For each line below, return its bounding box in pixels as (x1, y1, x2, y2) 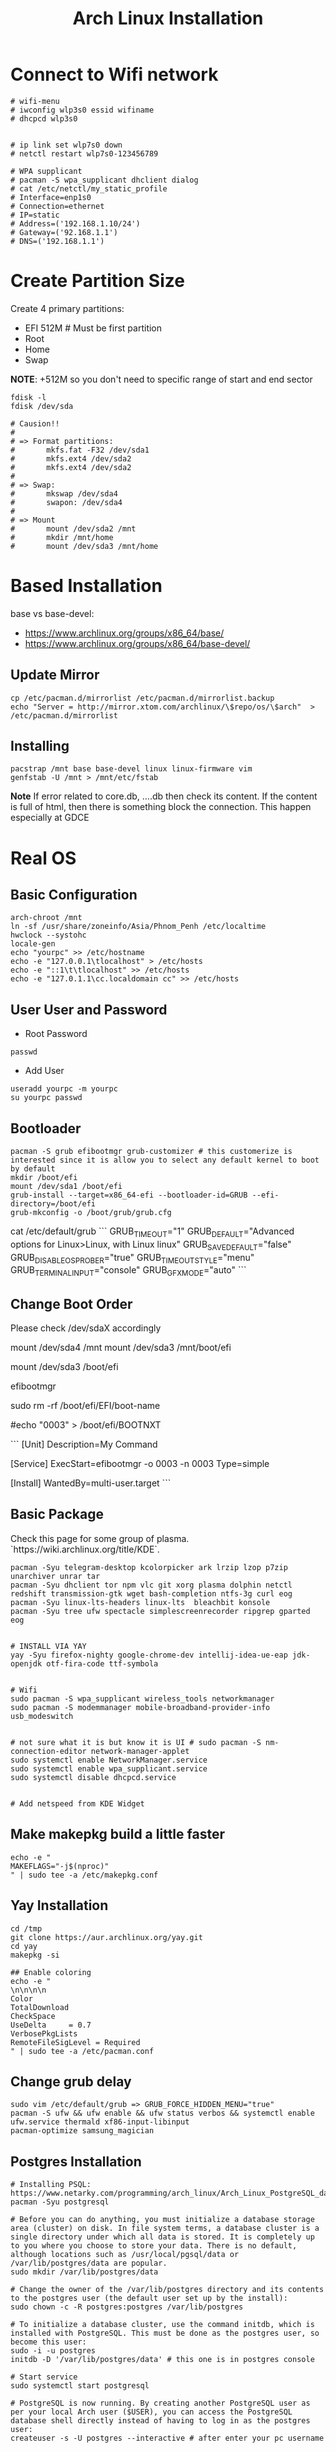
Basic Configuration (10, 887, 138, 904)
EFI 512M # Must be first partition (24, 322, 163, 334)
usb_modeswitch (10, 1711, 74, 1721)
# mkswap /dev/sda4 (10, 488, 118, 499)
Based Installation (10, 575, 163, 597)
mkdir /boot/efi (10, 1173, 78, 1183)
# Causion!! (10, 418, 60, 429)
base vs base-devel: (10, 607, 95, 619)
